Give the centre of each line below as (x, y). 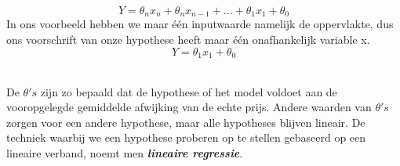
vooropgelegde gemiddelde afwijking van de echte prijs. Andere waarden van (189, 107)
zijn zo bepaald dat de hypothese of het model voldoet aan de (189, 91)
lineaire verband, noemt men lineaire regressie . (125, 153)
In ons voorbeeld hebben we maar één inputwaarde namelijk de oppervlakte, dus (200, 24)
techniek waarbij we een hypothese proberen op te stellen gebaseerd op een (186, 137)
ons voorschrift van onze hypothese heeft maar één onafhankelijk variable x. (188, 40)
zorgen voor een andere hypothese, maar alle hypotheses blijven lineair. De (186, 122)
